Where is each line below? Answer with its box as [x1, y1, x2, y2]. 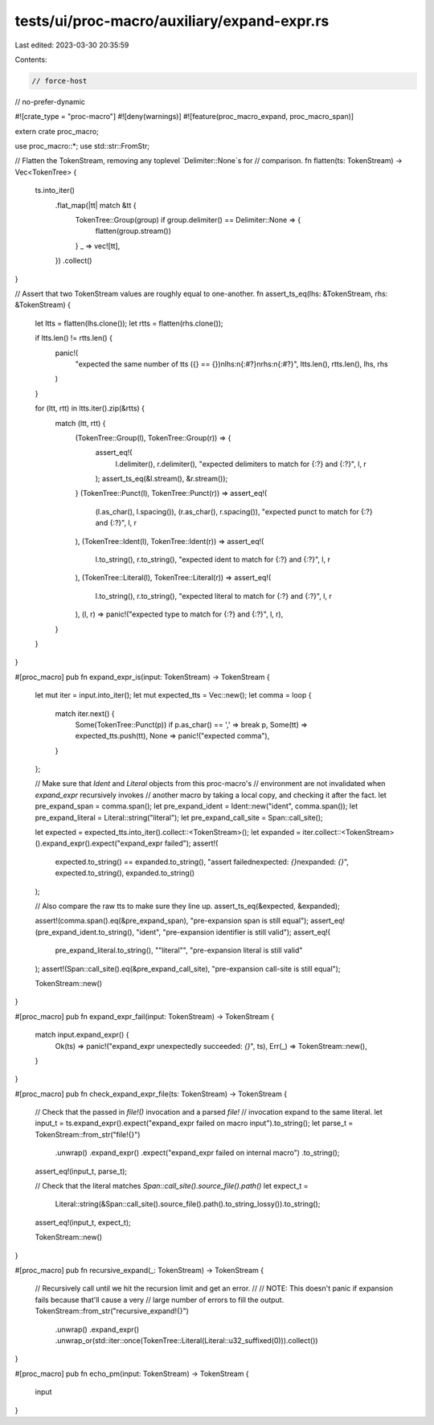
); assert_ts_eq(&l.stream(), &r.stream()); [95, 474, 228, 484]
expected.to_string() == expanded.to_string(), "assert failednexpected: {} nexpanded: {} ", [55, 857, 350, 866]
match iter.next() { [55, 708, 115, 719]
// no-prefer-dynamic [14, 96, 86, 106]
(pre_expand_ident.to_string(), [35, 927, 135, 936]
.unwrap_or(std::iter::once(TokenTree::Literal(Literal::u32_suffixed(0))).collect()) [55, 1335, 318, 1345]
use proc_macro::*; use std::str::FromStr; [14, 141, 150, 151]
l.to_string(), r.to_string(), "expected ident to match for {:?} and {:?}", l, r [95, 555, 331, 564]
